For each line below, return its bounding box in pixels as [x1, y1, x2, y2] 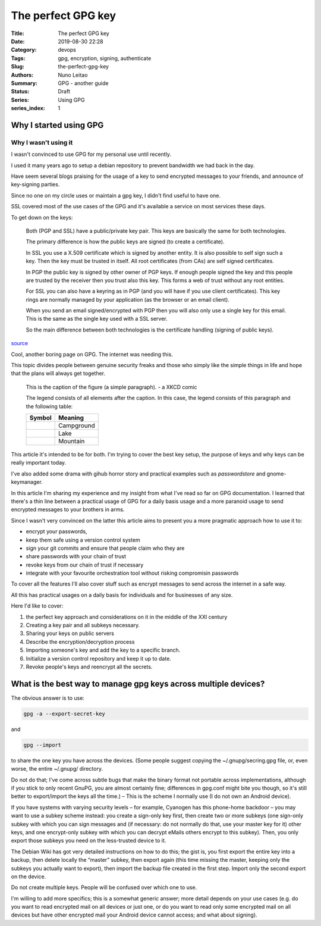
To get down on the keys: [11, 214, 74, 221]
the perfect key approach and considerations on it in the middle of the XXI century [26, 613, 228, 620]
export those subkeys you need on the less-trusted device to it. [11, 837, 166, 844]
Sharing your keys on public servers [26, 630, 114, 637]
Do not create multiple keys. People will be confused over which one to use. [11, 884, 197, 891]
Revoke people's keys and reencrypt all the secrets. [26, 663, 153, 670]
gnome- [266, 470, 287, 477]
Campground [58, 421, 95, 430]
